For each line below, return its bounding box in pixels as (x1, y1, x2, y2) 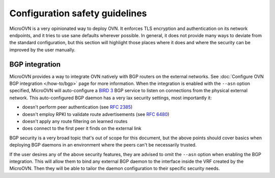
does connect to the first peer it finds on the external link (22, 125, 142, 132)
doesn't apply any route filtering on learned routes (22, 118, 128, 124)
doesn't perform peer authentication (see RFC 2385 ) (22, 104, 133, 110)
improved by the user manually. (9, 46, 76, 53)
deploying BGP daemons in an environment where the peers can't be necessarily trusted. (9, 142, 197, 148)
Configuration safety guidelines (9, 8, 147, 19)
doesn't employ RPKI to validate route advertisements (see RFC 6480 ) (22, 111, 170, 117)
